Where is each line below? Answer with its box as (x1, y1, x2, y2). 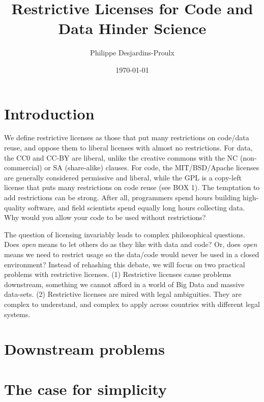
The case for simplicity (4, 378, 167, 399)
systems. (4, 308, 31, 319)
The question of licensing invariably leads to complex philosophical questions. (4, 229, 245, 239)
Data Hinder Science (58, 18, 207, 39)
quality (4, 202, 26, 212)
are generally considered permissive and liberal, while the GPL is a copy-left (4, 172, 242, 182)
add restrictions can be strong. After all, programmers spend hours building (4, 192, 241, 202)
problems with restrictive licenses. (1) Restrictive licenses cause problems (4, 269, 231, 280)
